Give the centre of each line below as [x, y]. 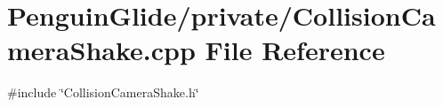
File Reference [295, 50]
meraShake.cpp [101, 50]
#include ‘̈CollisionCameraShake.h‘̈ [103, 92]
